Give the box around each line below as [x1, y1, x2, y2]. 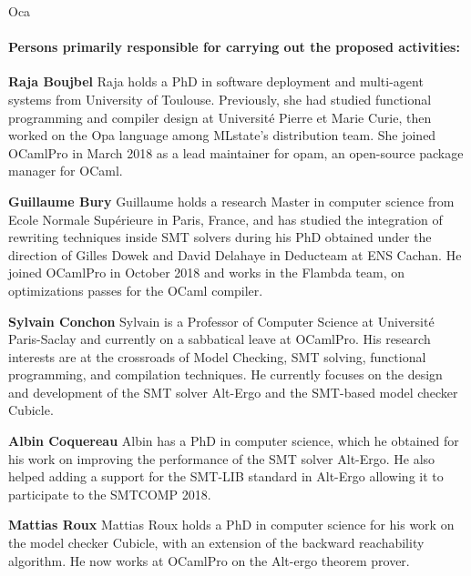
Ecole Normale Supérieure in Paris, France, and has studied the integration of [8, 209, 443, 228]
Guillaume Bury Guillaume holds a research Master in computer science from [8, 191, 455, 210]
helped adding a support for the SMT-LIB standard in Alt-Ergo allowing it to [8, 467, 444, 486]
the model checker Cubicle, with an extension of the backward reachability [8, 533, 425, 552]
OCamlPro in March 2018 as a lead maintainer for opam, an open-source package [8, 143, 464, 162]
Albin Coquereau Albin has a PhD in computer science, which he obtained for [8, 431, 459, 450]
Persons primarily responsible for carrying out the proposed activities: [8, 37, 460, 56]
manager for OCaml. [8, 161, 123, 180]
